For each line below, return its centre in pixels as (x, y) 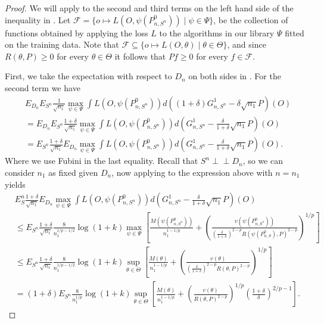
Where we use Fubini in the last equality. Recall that (102, 161)
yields (15, 184)
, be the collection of (251, 19)
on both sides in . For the (235, 76)
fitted (295, 32)
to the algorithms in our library (217, 32)
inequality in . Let (38, 19)
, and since (247, 44)
